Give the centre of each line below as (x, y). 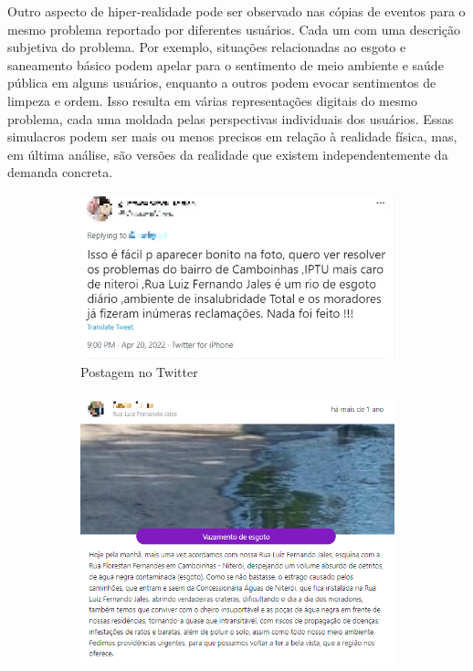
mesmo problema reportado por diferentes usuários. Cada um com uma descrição (234, 29)
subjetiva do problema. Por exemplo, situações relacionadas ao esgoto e (207, 47)
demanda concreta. (60, 172)
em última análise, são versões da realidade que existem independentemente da (228, 154)
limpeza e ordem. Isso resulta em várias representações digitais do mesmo (213, 100)
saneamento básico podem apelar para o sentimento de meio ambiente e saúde (226, 64)
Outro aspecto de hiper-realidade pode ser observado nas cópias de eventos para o (236, 11)
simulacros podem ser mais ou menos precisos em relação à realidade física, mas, (232, 136)
